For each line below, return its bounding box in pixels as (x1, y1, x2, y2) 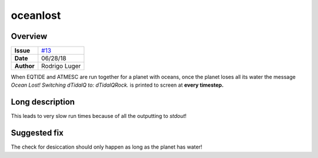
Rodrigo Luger (41, 62, 81, 70)
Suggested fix (11, 128, 64, 138)
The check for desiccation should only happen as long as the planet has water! (11, 143, 203, 150)
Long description (11, 97, 75, 107)
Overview (11, 31, 48, 41)
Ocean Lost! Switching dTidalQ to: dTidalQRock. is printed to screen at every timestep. (11, 81, 224, 88)
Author (14, 62, 35, 70)
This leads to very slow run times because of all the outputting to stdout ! (11, 113, 187, 120)
